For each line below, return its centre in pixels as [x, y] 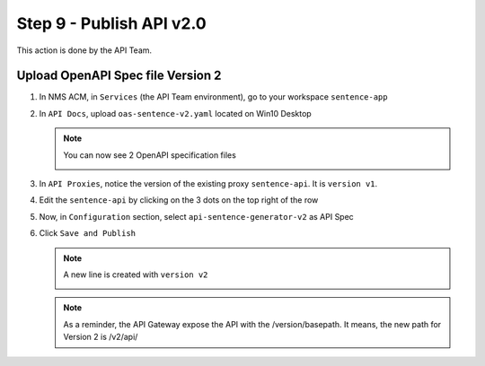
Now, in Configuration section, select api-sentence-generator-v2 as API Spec [196, 216]
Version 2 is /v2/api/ [101, 337]
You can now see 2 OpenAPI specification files [150, 155]
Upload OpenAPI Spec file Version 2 [119, 76]
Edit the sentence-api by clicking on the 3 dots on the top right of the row [179, 200]
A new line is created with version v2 [136, 274]
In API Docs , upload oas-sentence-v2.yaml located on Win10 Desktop [175, 113]
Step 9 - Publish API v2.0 [111, 23]
